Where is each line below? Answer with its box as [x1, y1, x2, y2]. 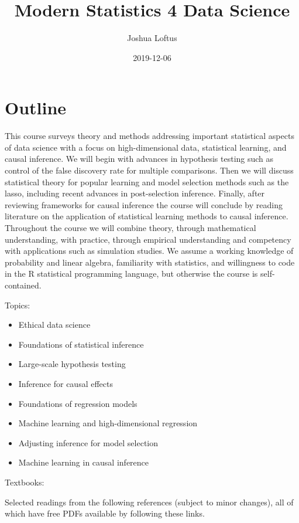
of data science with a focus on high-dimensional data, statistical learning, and [5, 141, 287, 153]
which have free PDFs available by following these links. [5, 507, 205, 519]
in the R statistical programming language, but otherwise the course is [5, 267, 258, 280]
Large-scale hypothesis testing [18, 358, 126, 370]
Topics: [5, 298, 30, 311]
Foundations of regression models [18, 397, 138, 409]
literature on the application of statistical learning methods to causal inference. [5, 210, 288, 222]
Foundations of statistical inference [18, 338, 144, 350]
